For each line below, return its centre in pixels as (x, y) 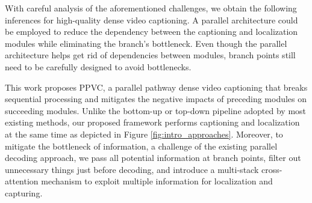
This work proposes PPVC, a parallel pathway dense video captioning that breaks (156, 87)
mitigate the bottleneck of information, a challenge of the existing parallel (141, 146)
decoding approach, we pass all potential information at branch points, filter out (153, 158)
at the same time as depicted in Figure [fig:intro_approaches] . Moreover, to (144, 134)
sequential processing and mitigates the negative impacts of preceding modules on (156, 99)
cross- (272, 169)
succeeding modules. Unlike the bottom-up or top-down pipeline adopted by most (156, 110)
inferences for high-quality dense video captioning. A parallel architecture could (151, 20)
